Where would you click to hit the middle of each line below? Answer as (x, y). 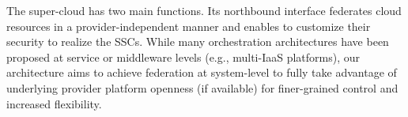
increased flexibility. (54, 103)
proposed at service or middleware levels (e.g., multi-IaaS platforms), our (183, 57)
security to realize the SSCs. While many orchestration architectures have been (198, 42)
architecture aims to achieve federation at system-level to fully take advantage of (202, 72)
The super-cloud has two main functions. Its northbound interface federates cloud (204, 10)
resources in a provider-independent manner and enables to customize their (189, 26)
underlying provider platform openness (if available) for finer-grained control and (202, 87)
